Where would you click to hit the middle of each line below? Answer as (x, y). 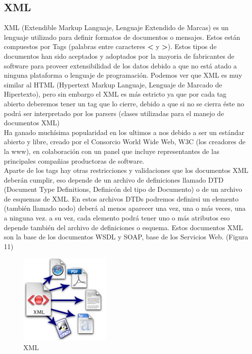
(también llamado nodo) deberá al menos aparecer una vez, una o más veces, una (125, 208)
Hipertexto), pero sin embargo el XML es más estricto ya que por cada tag (115, 94)
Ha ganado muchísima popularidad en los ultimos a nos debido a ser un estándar (124, 132)
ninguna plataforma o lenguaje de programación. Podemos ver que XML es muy (123, 75)
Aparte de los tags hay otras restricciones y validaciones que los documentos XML (126, 170)
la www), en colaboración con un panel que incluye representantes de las (112, 151)
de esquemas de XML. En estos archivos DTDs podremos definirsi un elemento (121, 198)
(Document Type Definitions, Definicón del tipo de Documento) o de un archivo (123, 189)
